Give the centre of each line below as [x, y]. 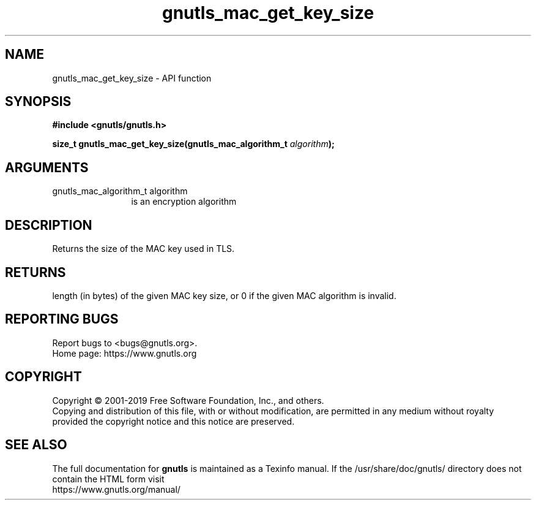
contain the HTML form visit [108, 479]
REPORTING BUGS [62, 319]
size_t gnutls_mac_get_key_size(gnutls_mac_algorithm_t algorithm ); [193, 144]
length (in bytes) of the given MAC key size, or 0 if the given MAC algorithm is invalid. [224, 295]
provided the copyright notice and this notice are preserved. [173, 421]
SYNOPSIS [38, 102]
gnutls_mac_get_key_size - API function [132, 78]
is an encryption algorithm [184, 202]
